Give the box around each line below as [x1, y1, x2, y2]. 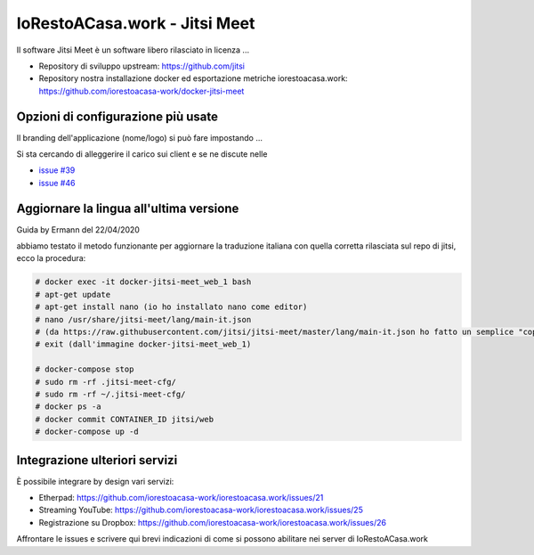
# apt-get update [35, 290, 111, 299]
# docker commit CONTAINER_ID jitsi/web [35, 414, 214, 424]
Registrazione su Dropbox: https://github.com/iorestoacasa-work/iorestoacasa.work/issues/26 [38, 517, 387, 527]
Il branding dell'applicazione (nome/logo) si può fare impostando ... [16, 132, 263, 143]
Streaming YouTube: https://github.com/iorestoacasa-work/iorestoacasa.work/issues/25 [38, 504, 364, 516]
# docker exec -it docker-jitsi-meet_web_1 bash [35, 277, 252, 287]
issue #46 [38, 177, 76, 188]
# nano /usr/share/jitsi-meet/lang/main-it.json [35, 314, 252, 324]
